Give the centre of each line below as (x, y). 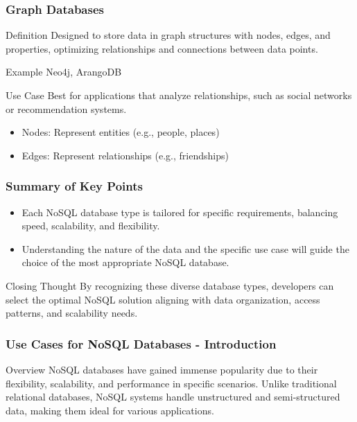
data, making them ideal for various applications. (110, 410)
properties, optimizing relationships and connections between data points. (162, 48)
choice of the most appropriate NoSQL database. (125, 262)
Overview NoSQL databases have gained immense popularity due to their (162, 369)
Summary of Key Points (74, 186)
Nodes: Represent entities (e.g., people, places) (121, 132)
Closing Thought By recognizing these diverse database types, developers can (170, 285)
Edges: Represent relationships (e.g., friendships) (125, 155)
